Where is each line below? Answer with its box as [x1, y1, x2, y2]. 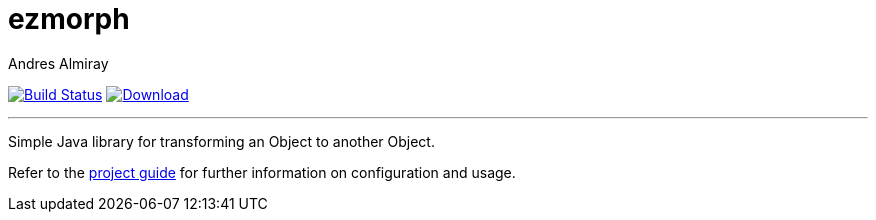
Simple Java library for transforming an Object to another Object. [8, 132, 435, 150]
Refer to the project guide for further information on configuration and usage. [8, 163, 516, 181]
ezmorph [8, 2, 130, 36]
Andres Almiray [8, 54, 109, 72]
